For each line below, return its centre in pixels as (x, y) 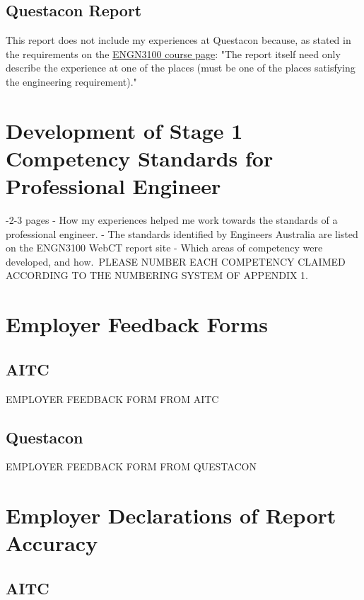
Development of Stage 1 (124, 130)
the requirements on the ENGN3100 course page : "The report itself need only (173, 53)
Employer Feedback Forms (137, 324)
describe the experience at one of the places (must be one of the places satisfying (181, 68)
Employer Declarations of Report (171, 515)
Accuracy (52, 543)
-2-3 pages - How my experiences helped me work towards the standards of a (172, 220)
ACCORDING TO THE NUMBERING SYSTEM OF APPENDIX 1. (157, 275)
